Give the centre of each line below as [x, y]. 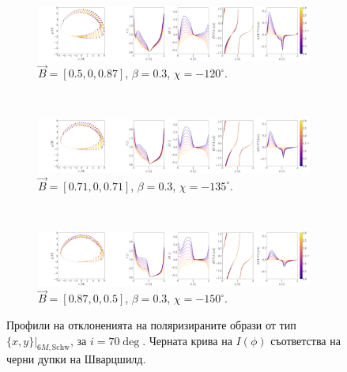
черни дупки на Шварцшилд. [76, 359]
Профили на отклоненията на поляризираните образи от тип [151, 325]
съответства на [306, 340]
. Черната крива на [187, 340]
